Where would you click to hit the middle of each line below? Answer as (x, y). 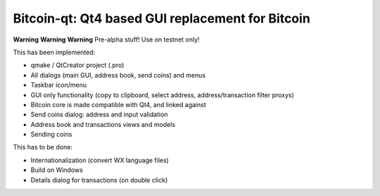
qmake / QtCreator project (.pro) (77, 65)
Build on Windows (57, 170)
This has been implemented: (54, 52)
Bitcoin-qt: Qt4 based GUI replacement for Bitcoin (162, 18)
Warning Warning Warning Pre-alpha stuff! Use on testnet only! (106, 39)
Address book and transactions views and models (103, 124)
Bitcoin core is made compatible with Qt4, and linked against (119, 104)
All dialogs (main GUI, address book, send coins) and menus (118, 75)
